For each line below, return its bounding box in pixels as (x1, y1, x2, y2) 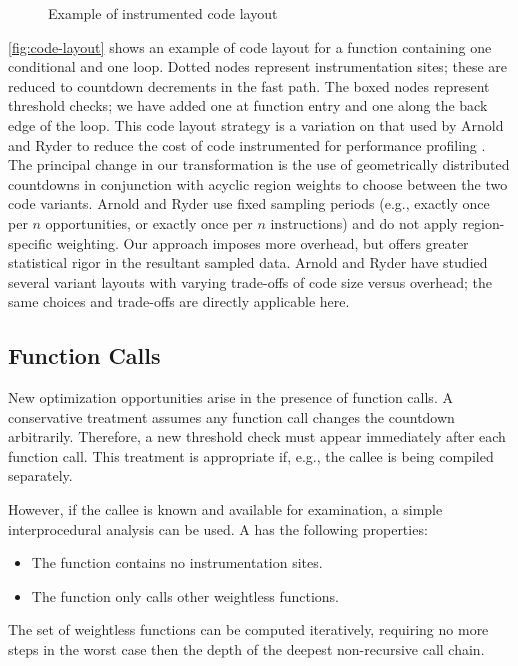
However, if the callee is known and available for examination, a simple (8, 499, 443, 520)
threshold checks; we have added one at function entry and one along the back (8, 95, 488, 116)
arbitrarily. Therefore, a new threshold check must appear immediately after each (8, 426, 506, 447)
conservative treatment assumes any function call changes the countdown (8, 406, 455, 427)
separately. (8, 465, 73, 486)
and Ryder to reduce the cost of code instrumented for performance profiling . (8, 134, 486, 155)
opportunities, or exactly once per (45, 212, 253, 233)
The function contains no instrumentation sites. (31, 552, 323, 573)
